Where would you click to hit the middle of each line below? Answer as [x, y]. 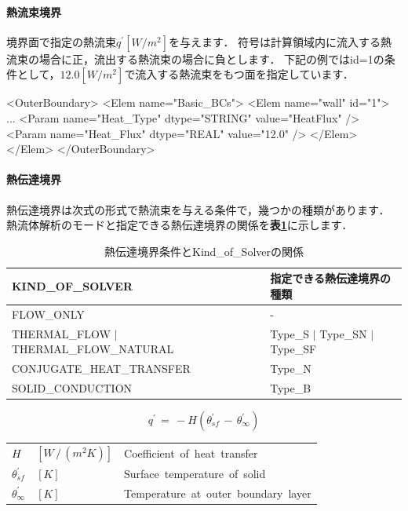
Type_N [291, 369]
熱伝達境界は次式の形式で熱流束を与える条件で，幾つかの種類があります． [198, 209]
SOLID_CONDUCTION [72, 387]
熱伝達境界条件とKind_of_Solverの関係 [204, 251]
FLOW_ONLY [48, 314]
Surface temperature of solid [195, 473]
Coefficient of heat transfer [191, 453]
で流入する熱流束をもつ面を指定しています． [239, 74]
